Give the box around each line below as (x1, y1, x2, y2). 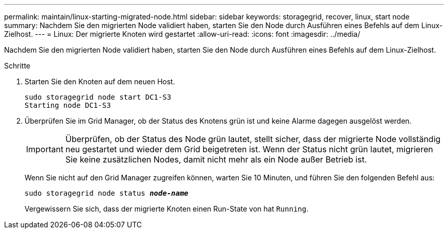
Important (26, 144, 63, 154)
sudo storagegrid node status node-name (25, 189, 189, 197)
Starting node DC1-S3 (25, 101, 111, 109)
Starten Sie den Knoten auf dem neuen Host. (25, 77, 175, 86)
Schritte (4, 61, 31, 70)
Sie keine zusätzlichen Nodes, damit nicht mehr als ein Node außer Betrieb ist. (65, 154, 367, 165)
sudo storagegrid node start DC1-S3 (25, 93, 171, 101)
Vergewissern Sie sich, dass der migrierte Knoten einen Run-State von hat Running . (25, 204, 308, 213)
